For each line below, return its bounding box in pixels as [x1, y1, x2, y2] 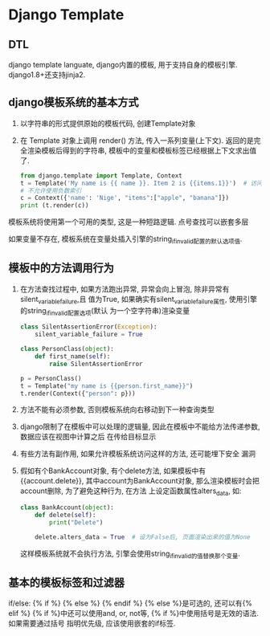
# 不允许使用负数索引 [19, 186, 82, 194]
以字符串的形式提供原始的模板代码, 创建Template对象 [19, 118, 196, 128]
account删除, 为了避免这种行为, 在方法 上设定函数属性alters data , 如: [19, 486, 242, 498]
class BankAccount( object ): [19, 503, 114, 512]
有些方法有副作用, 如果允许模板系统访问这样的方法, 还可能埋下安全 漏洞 [19, 449, 256, 459]
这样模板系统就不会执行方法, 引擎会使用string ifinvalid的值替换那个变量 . [19, 548, 241, 560]
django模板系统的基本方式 [8, 96, 139, 109]
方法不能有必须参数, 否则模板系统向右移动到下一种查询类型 [19, 405, 215, 414]
